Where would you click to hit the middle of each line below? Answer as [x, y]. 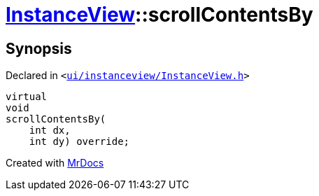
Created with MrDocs [55, 163]
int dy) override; [79, 142]
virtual [27, 97]
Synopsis [39, 48]
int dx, [50, 131]
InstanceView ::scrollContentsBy [159, 15]
